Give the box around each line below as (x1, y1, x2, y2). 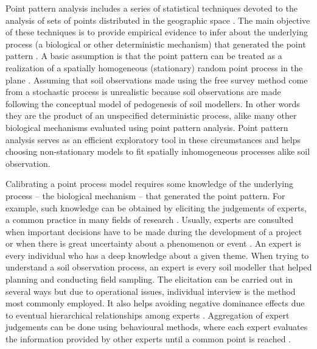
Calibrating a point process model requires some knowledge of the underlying (5, 177, 294, 190)
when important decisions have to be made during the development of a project (5, 225, 302, 238)
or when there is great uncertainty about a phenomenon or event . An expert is (5, 237, 301, 250)
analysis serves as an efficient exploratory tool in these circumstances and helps (5, 133, 301, 146)
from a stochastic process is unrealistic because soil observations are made (5, 85, 281, 98)
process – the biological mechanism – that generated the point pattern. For (5, 189, 285, 202)
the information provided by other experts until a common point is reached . (5, 333, 291, 345)
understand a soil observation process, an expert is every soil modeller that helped (5, 261, 312, 273)
